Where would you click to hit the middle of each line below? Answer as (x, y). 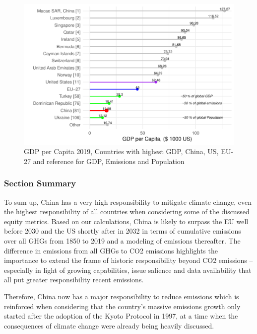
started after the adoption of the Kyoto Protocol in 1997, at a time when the (121, 316)
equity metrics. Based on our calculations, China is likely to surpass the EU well (126, 221)
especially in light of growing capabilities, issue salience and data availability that (128, 270)
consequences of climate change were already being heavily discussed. (109, 325)
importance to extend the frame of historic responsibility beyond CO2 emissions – (128, 260)
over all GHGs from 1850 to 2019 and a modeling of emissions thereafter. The (122, 241)
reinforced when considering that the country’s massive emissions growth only (122, 306)
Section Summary (40, 183)
